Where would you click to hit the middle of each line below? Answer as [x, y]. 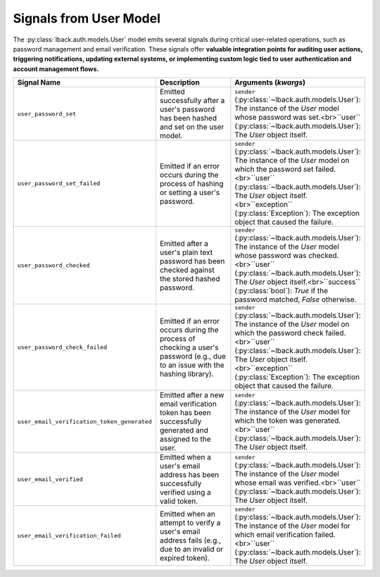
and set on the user [192, 127]
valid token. [179, 502]
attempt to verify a [190, 523]
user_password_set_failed [59, 184]
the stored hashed [190, 278]
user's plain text [186, 252]
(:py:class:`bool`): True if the [281, 291]
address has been [189, 475]
